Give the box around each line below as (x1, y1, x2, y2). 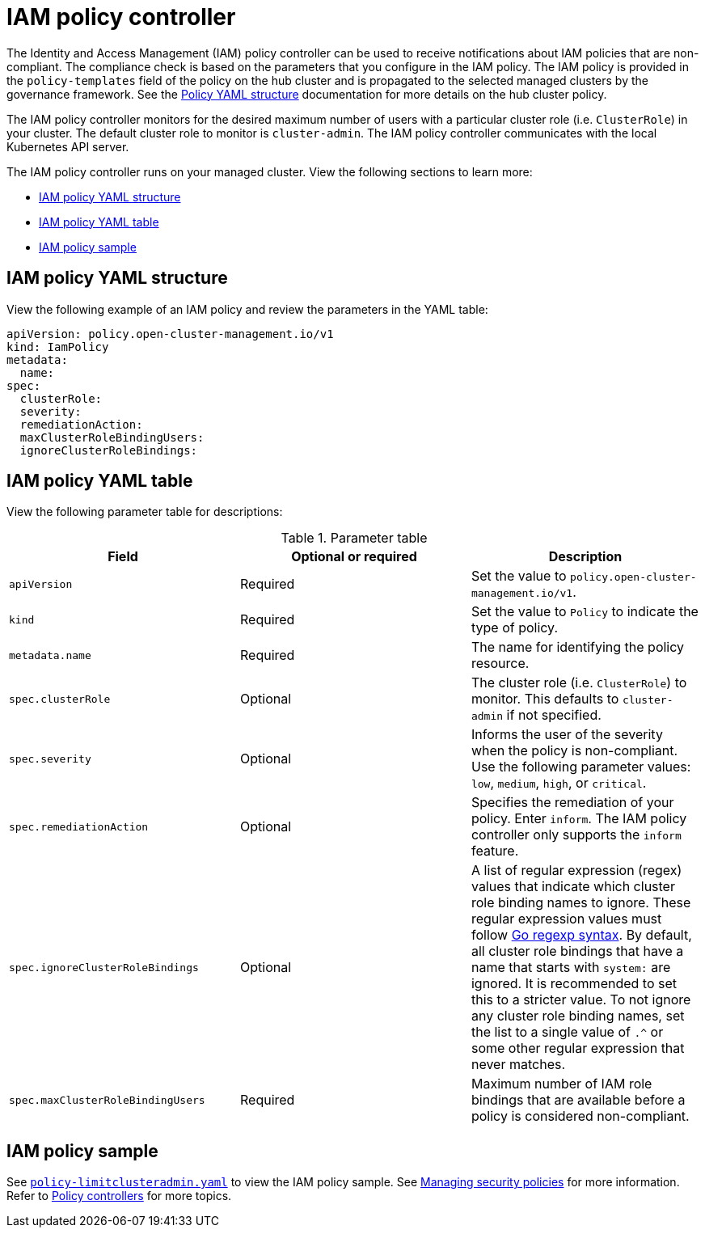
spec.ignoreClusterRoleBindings (9, 961, 199, 974)
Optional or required (291, 548, 417, 565)
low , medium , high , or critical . (471, 775, 647, 792)
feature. (471, 843, 519, 860)
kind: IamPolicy (6, 340, 109, 353)
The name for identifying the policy (471, 639, 685, 656)
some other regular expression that (471, 1040, 685, 1057)
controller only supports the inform (471, 826, 682, 843)
